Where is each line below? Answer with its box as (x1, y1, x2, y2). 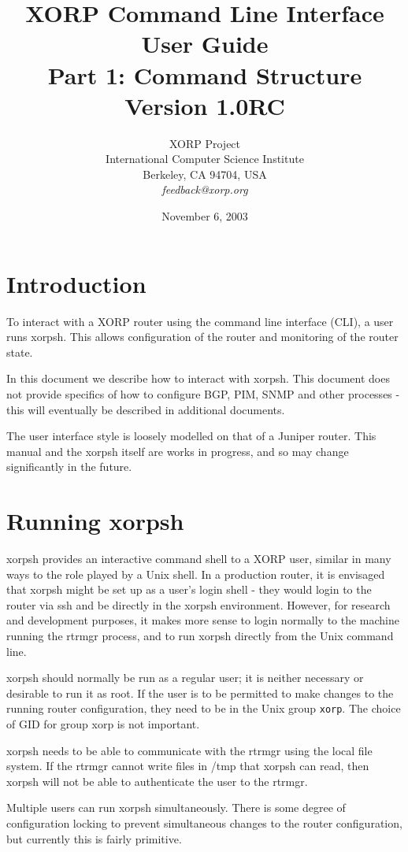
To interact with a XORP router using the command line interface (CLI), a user (6, 313, 394, 329)
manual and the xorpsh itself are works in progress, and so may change (6, 443, 349, 459)
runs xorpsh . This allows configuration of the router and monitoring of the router (6, 328, 399, 345)
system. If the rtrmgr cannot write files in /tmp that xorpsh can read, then (6, 758, 369, 774)
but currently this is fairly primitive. (6, 830, 182, 846)
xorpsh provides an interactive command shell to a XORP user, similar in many (6, 550, 391, 567)
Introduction (6, 267, 147, 299)
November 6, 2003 (161, 208, 248, 224)
